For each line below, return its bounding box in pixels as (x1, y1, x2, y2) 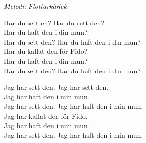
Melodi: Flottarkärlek (4, 1, 67, 11)
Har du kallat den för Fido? (4, 46, 88, 56)
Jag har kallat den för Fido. (4, 110, 88, 120)
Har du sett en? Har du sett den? (4, 17, 104, 27)
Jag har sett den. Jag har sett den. (4, 82, 109, 92)
